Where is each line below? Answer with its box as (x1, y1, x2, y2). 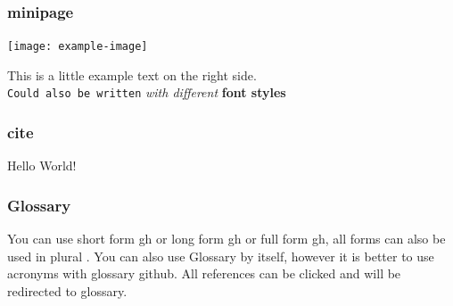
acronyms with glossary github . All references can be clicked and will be (7, 264, 401, 283)
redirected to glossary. (7, 281, 128, 300)
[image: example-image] (7, 40, 148, 54)
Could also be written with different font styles (7, 83, 286, 102)
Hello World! (7, 156, 77, 175)
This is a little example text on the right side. (7, 65, 257, 84)
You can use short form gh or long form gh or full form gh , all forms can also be (7, 229, 446, 248)
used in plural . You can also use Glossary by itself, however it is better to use (7, 246, 434, 265)
